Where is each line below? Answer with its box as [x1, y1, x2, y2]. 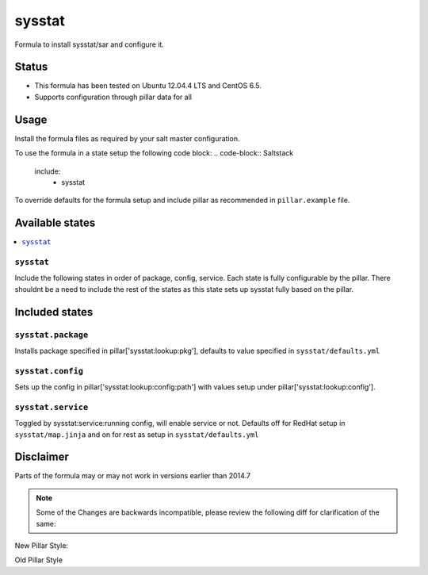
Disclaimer [14, 450, 69, 464]
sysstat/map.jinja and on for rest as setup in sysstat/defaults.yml [14, 429, 259, 439]
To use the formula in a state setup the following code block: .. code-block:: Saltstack [14, 148, 293, 158]
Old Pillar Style [14, 555, 63, 565]
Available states [14, 217, 96, 230]
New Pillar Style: [14, 541, 69, 550]
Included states [14, 305, 94, 319]
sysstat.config [14, 366, 83, 376]
